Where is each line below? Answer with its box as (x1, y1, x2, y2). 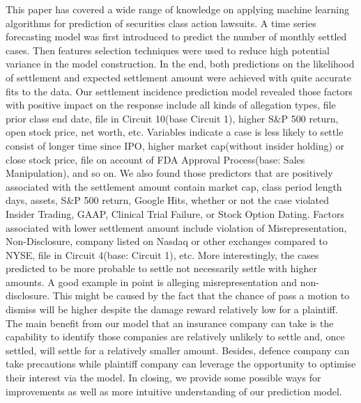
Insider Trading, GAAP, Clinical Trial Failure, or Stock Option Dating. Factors (6, 206, 344, 221)
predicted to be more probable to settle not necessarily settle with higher (6, 261, 317, 276)
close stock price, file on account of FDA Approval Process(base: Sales (6, 152, 305, 166)
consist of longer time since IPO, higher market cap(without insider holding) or (6, 138, 345, 152)
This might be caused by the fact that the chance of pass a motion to (52, 288, 350, 303)
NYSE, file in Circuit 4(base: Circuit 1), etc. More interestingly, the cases (6, 247, 319, 262)
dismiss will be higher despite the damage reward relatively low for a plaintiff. (6, 302, 338, 317)
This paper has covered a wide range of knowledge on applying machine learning (6, 2, 350, 16)
